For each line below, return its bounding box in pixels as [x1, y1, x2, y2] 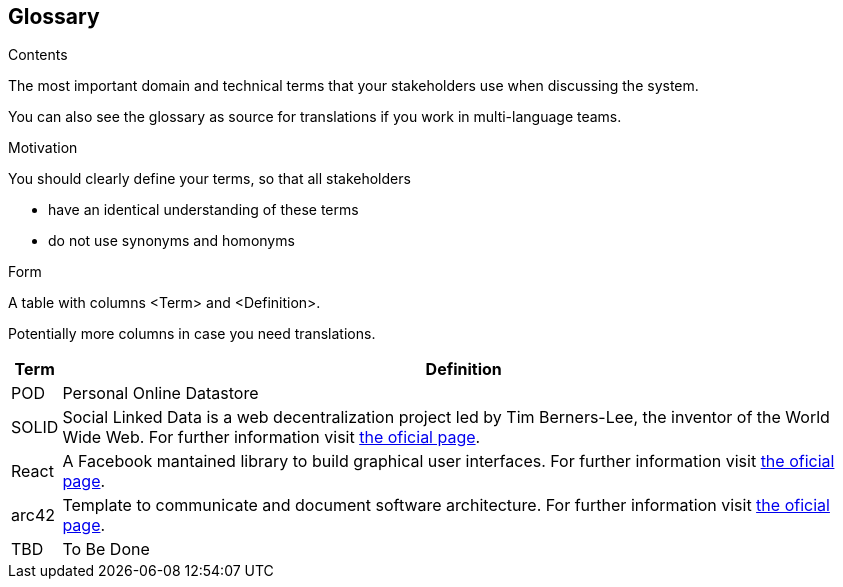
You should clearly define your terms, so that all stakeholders [8, 170, 411, 188]
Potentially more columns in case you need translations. [8, 325, 376, 343]
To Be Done [62, 539, 150, 560]
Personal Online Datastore [62, 383, 259, 404]
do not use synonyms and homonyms [48, 232, 295, 250]
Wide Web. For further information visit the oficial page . [62, 427, 481, 448]
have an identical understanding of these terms [48, 201, 359, 219]
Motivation [8, 139, 78, 157]
